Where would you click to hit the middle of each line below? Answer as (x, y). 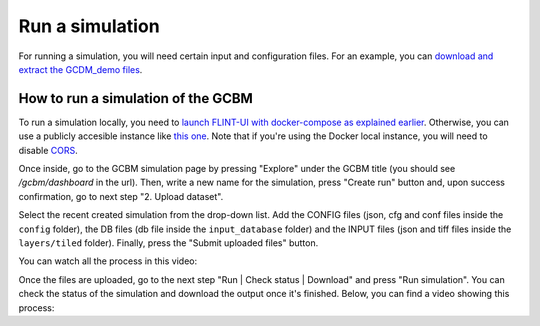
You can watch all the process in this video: (108, 261)
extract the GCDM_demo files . (80, 69)
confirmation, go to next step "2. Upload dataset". (121, 196)
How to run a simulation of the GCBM (136, 98)
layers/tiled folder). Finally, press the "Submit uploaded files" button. (168, 242)
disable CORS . (48, 150)
